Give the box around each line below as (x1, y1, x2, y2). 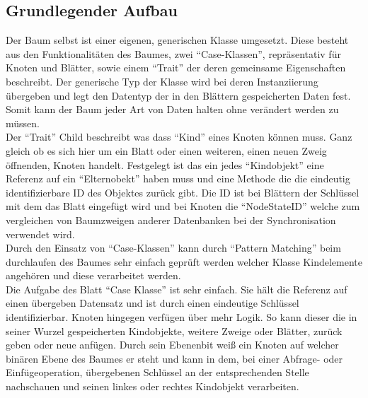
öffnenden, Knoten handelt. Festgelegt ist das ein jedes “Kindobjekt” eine (6, 157, 324, 172)
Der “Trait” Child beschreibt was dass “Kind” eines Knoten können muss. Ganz (6, 129, 352, 144)
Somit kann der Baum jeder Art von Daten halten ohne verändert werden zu (6, 102, 339, 117)
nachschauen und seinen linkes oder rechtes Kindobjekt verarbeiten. (6, 379, 299, 394)
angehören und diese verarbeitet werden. (6, 268, 181, 283)
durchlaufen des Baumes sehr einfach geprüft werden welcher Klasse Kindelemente (6, 254, 362, 269)
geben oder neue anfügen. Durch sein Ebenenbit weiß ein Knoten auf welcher (6, 337, 339, 352)
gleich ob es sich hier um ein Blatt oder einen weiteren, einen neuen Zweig (6, 143, 327, 158)
